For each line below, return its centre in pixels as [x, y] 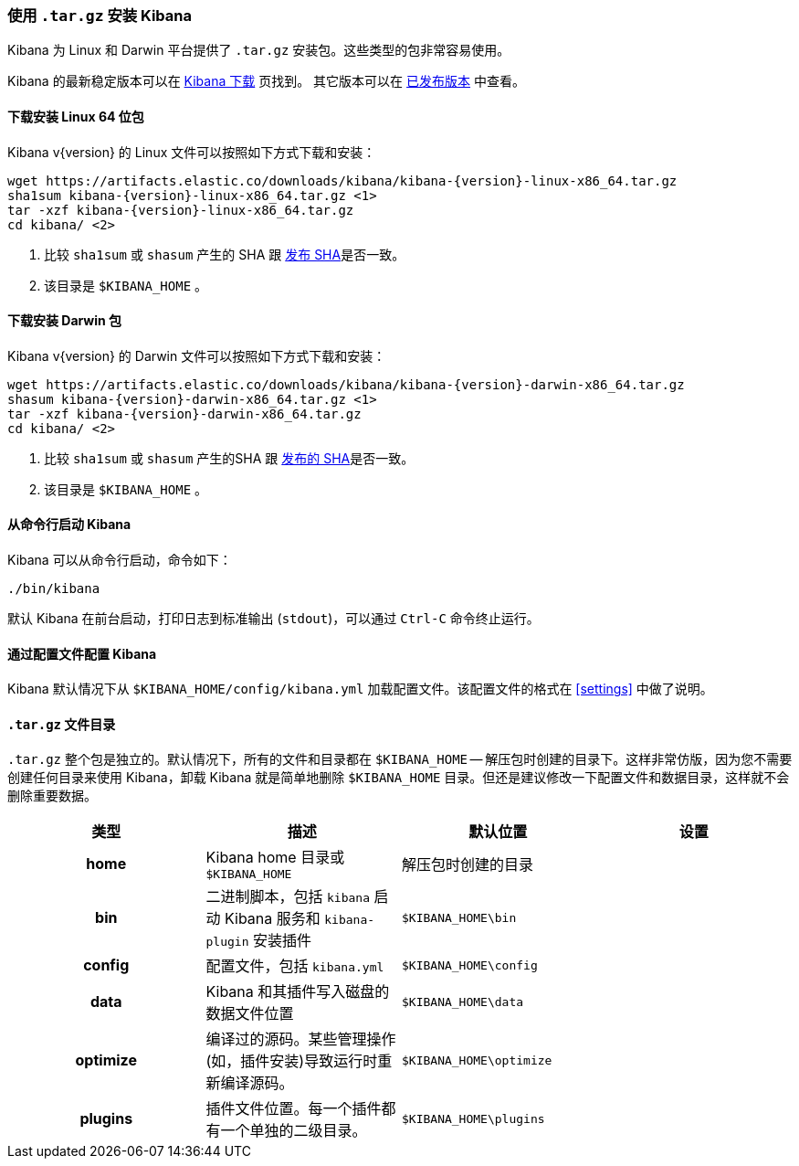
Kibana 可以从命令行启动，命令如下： [120, 560]
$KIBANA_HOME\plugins [473, 1118]
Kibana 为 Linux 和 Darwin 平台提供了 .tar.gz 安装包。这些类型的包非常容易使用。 [259, 50]
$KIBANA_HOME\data [463, 1002]
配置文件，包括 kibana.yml [295, 966]
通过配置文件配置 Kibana [82, 653]
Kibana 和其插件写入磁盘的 [298, 992]
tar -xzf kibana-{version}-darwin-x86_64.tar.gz [184, 413]
